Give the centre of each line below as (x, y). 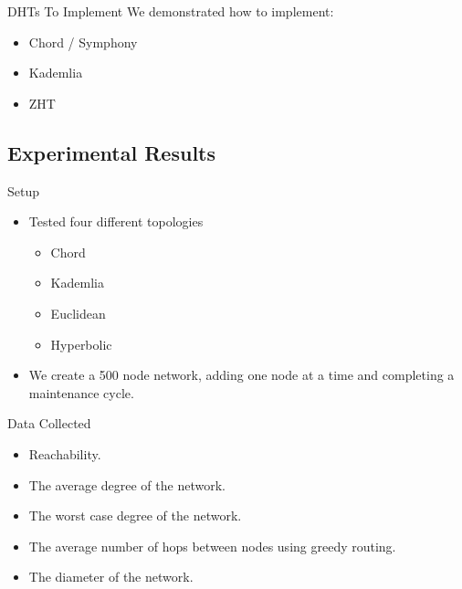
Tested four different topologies (116, 221)
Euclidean (78, 313)
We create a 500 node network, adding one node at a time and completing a (241, 375)
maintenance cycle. (81, 392)
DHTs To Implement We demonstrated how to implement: (171, 11)
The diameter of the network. (111, 577)
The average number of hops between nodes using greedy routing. (212, 546)
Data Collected (49, 423)
